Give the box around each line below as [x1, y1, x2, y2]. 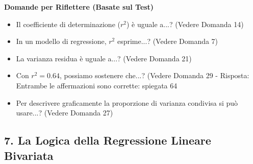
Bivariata [4, 147, 54, 163]
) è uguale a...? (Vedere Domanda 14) [127, 18, 244, 29]
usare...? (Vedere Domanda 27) [16, 107, 113, 118]
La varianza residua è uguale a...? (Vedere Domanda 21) [16, 53, 192, 63]
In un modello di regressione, [16, 36, 107, 46]
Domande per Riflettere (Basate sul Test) [4, 2, 154, 12]
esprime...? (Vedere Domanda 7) [117, 36, 218, 46]
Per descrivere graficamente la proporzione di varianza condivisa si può [16, 97, 238, 108]
